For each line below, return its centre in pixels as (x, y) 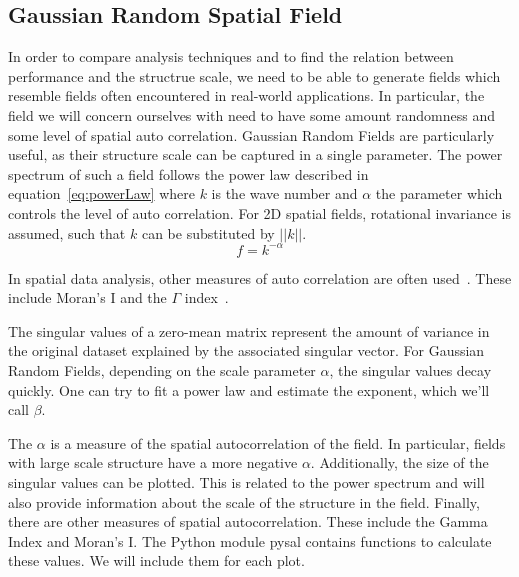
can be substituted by (208, 232)
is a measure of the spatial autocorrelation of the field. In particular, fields (278, 442)
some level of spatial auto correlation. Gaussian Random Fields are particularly (251, 134)
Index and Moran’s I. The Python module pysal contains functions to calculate (250, 540)
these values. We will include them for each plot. (156, 560)
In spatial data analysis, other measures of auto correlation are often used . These (260, 277)
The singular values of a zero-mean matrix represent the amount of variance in (249, 330)
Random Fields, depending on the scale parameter (162, 370)
